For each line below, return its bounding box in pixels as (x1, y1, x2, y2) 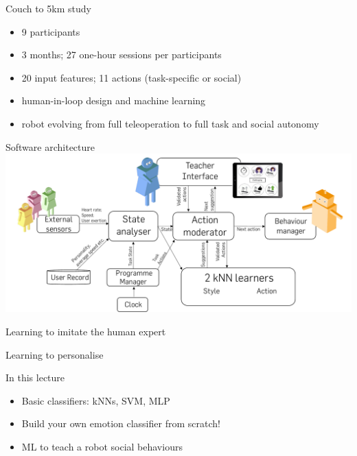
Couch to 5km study (5, 1, 91, 15)
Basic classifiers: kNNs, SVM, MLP (21, 393, 170, 407)
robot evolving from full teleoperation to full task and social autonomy (21, 116, 319, 130)
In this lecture (5, 370, 65, 385)
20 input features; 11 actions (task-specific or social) (21, 70, 242, 84)
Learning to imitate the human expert (5, 324, 166, 339)
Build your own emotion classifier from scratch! (21, 416, 220, 431)
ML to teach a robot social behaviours (21, 440, 183, 454)
